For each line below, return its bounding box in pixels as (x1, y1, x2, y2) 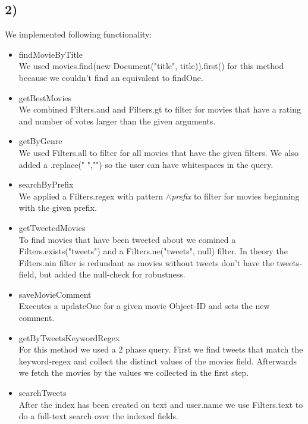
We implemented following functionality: (5, 28, 152, 40)
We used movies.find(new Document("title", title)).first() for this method (18, 60, 284, 72)
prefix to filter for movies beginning (171, 189, 300, 202)
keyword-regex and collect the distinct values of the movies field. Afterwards (18, 354, 297, 367)
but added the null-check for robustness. (39, 268, 186, 280)
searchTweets (18, 386, 67, 399)
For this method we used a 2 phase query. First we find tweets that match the (18, 343, 303, 356)
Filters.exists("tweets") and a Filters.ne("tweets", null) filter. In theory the (18, 245, 288, 257)
